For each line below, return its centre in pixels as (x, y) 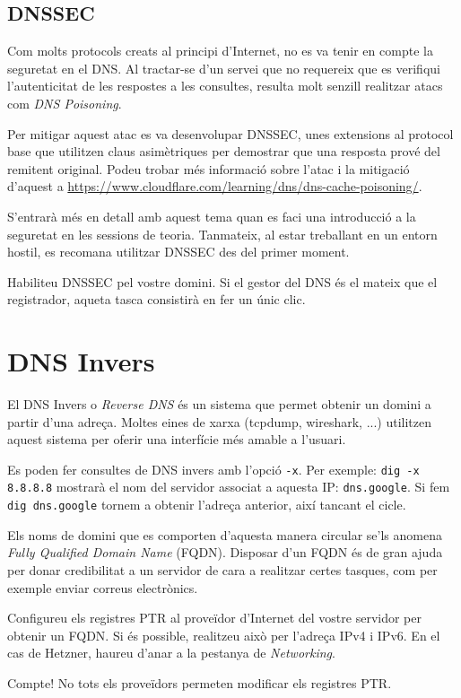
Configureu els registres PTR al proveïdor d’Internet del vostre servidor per (214, 618)
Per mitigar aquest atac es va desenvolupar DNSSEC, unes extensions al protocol (230, 133)
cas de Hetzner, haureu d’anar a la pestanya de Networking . (171, 653)
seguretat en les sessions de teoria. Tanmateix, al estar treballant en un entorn (222, 234)
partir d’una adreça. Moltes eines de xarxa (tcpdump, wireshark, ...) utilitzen (220, 421)
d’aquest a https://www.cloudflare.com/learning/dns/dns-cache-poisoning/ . (215, 186)
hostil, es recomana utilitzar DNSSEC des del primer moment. (178, 252)
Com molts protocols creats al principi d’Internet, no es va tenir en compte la (220, 51)
